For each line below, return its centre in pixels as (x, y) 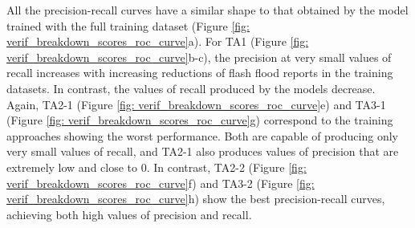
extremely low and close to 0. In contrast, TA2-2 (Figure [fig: (157, 167)
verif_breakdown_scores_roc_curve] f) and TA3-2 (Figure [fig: (161, 183)
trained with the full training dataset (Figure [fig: (128, 25)
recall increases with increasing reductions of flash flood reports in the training (200, 73)
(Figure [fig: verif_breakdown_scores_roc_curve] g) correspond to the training (200, 120)
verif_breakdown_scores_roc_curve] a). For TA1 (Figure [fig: (158, 41)
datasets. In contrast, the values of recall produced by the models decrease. (191, 88)
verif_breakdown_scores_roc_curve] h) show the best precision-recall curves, (196, 199)
